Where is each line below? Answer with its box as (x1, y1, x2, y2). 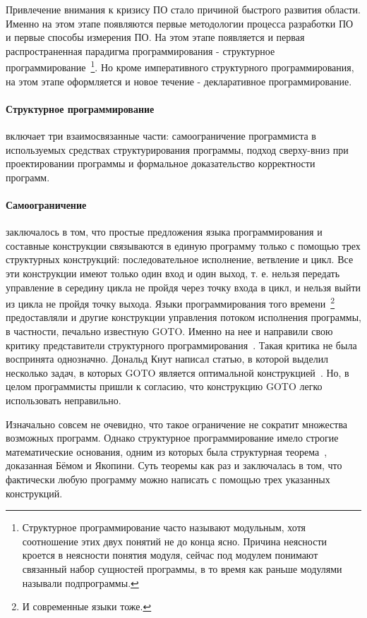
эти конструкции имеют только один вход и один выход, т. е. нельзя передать (6, 265, 340, 280)
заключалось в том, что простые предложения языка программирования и (6, 224, 323, 239)
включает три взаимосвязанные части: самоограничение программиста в (6, 128, 316, 143)
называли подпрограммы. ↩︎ (22, 575, 139, 590)
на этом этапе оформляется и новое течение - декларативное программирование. (6, 73, 352, 88)
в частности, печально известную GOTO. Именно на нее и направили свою (6, 324, 333, 338)
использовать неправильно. (6, 392, 121, 407)
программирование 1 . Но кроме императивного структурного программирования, (6, 58, 354, 75)
